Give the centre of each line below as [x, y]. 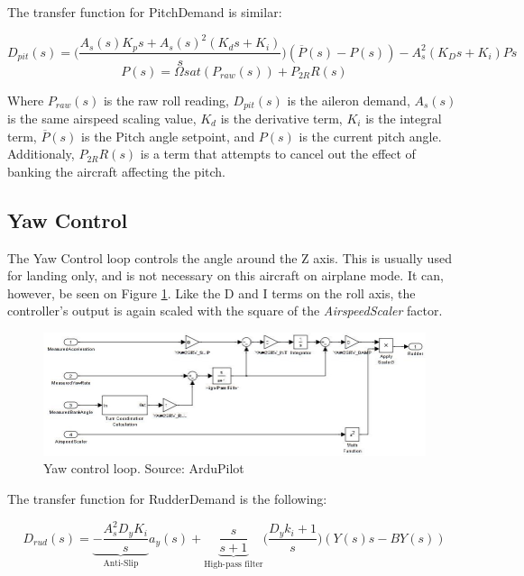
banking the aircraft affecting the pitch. [116, 171]
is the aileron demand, [349, 100]
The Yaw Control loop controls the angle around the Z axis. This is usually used [230, 257]
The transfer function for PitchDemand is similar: [145, 12]
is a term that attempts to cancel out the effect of [278, 154]
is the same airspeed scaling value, [102, 119]
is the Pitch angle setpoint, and [168, 136]
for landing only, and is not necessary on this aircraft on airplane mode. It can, [225, 275]
